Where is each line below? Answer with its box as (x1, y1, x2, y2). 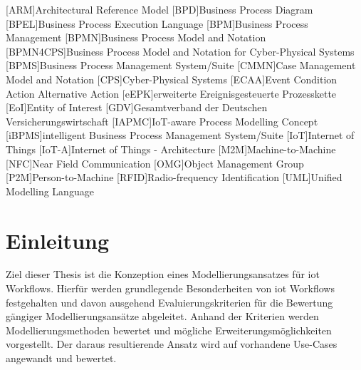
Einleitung (6, 225, 110, 255)
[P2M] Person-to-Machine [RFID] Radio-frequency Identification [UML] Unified (6, 170, 342, 185)
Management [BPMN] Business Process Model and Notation (6, 30, 266, 45)
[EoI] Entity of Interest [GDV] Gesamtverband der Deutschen (6, 100, 268, 115)
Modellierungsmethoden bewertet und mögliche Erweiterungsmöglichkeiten (6, 322, 332, 337)
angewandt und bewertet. (6, 351, 117, 365)
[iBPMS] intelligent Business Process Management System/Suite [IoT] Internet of (6, 128, 355, 143)
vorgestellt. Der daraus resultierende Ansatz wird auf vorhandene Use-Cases (6, 336, 338, 351)
